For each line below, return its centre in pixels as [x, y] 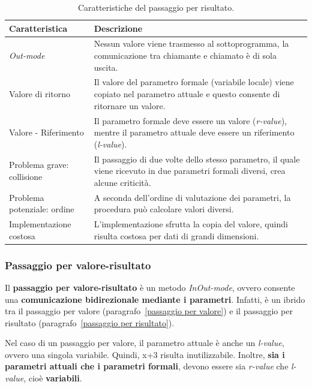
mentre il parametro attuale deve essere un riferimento [194, 132]
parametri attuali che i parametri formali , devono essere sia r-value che [147, 366]
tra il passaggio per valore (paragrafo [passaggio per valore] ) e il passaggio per [149, 311]
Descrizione [118, 28]
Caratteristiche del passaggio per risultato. [156, 7]
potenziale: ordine [42, 209]
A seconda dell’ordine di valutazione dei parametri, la [192, 197]
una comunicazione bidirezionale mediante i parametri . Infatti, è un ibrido [155, 299]
